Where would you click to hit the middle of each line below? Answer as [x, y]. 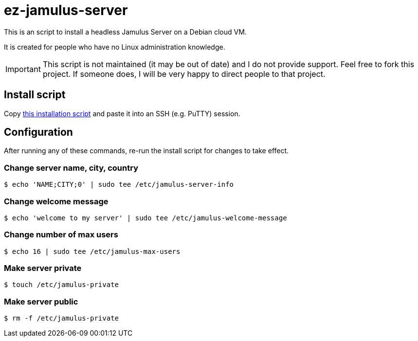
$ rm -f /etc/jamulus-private [62, 318]
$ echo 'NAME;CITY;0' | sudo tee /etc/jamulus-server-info [119, 185]
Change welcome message [56, 201]
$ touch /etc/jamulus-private [62, 285]
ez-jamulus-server [66, 10]
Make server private [43, 268]
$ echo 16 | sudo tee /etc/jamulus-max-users [92, 251]
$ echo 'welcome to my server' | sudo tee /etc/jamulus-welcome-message [145, 218]
